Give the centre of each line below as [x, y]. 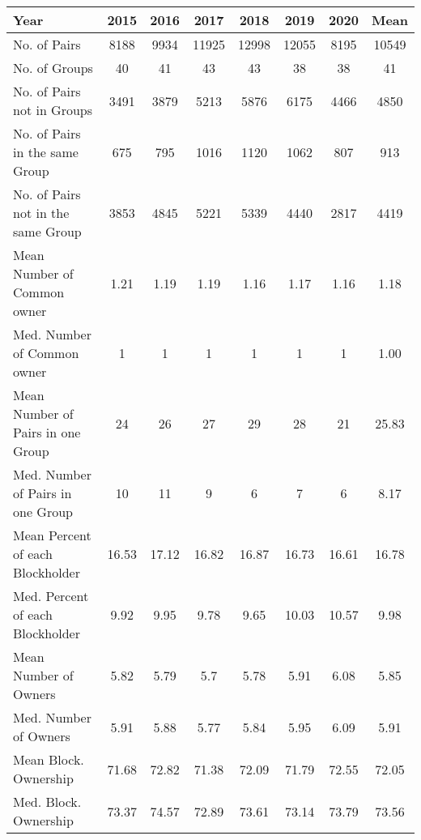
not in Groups [53, 110]
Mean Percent [52, 535]
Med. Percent [51, 596]
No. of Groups [53, 68]
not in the [41, 213]
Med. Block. [47, 802]
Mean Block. [49, 759]
